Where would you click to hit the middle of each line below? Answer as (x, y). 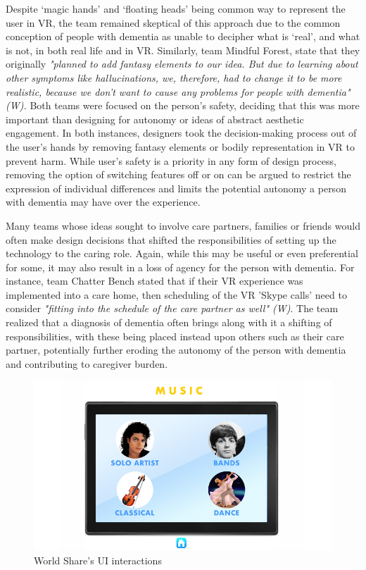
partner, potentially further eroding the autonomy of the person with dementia (176, 350)
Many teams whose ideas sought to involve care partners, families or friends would (183, 225)
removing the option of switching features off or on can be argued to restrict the (178, 174)
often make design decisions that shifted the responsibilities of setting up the (171, 239)
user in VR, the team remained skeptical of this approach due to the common (173, 22)
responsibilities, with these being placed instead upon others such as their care (175, 336)
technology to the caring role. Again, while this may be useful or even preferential (182, 253)
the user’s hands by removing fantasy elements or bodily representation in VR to (180, 146)
